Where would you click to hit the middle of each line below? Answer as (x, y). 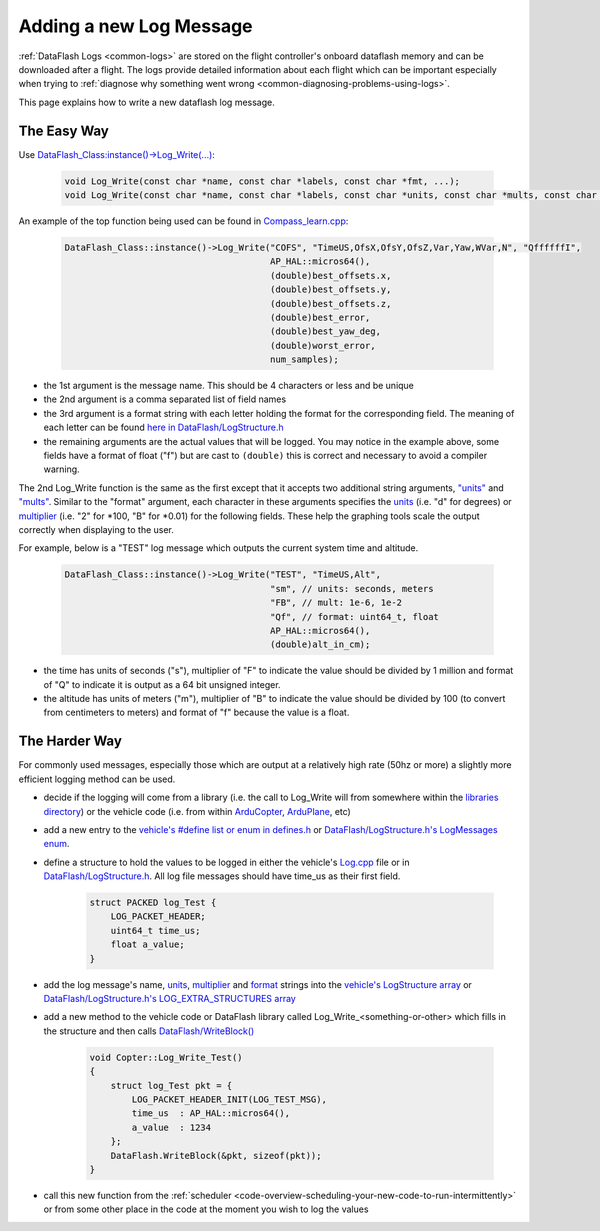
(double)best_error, (320, 317)
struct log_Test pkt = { (171, 1085)
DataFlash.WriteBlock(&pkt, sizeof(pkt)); (216, 1155)
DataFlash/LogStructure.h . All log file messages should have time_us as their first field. (222, 876)
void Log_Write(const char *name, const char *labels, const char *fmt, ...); (262, 181)
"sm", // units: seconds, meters (352, 588)
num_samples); (304, 359)
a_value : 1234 (171, 1127)
